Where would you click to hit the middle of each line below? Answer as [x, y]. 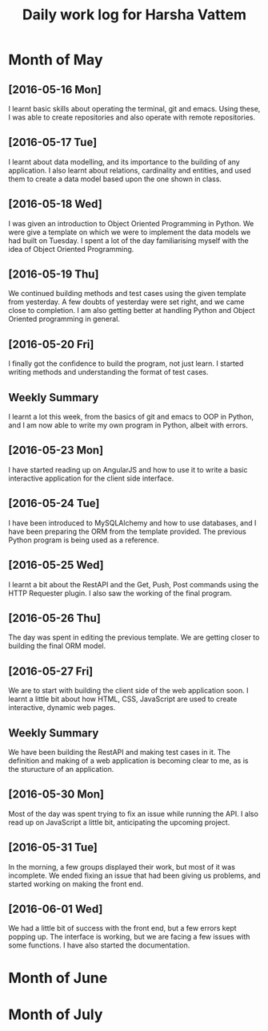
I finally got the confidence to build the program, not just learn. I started [126, 363]
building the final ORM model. [57, 646]
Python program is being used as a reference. [84, 540]
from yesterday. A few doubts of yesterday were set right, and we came [126, 302]
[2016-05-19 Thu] [54, 274]
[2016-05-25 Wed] [56, 565]
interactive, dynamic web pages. [62, 708]
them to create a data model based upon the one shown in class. [115, 179]
